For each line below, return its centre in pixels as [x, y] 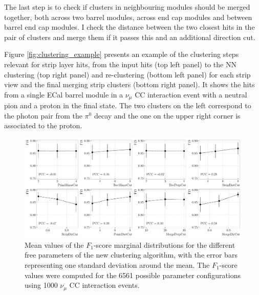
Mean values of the [54, 244]
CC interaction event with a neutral [191, 94]
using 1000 [41, 285]
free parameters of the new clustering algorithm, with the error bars [131, 255]
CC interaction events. [104, 285]
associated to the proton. [43, 125]
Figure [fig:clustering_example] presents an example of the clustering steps [122, 54]
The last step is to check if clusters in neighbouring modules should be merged [127, 7]
